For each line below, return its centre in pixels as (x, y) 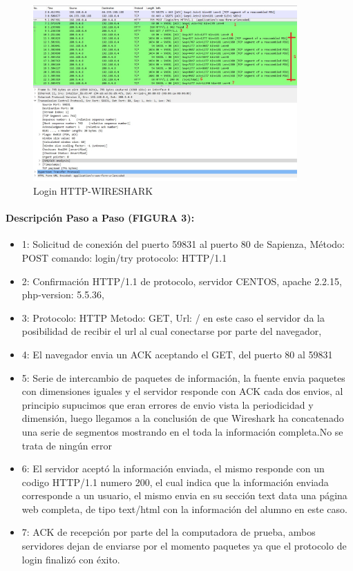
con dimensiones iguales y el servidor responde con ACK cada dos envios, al (182, 391)
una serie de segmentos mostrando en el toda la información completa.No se (182, 431)
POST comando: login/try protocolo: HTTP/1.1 (124, 257)
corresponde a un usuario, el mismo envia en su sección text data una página (184, 495)
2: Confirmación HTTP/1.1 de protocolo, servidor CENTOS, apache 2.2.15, (182, 281)
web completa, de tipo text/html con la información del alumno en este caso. (184, 509)
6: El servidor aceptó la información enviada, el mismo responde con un (173, 468)
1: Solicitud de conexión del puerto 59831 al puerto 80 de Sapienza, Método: (183, 244)
